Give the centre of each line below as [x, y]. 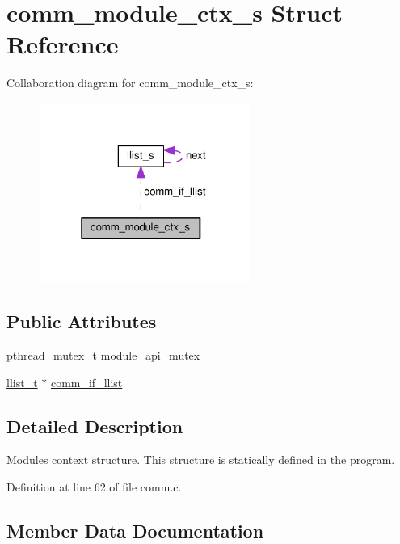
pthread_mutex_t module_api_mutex [103, 355]
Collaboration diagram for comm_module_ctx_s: [130, 83]
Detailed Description [95, 426]
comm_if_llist [86, 382]
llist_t [22, 382]
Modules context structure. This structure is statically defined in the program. [201, 460]
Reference [63, 44]
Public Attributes [82, 321]
